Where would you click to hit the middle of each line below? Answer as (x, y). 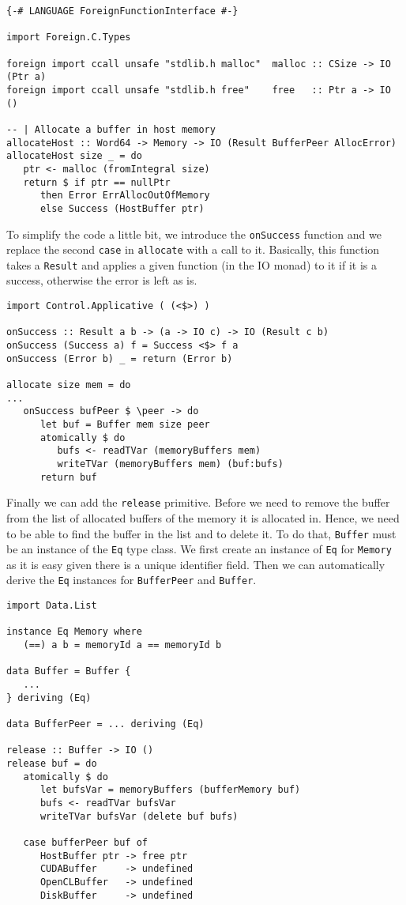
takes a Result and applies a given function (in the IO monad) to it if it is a (192, 264)
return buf (68, 477)
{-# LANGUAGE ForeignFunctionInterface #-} (122, 11)
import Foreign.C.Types (69, 38)
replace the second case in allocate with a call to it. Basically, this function (193, 249)
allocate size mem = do (69, 385)
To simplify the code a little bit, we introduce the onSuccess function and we (194, 234)
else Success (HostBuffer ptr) (122, 208)
